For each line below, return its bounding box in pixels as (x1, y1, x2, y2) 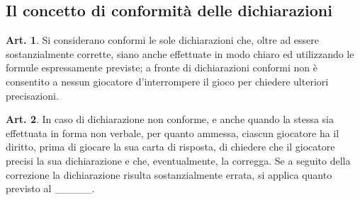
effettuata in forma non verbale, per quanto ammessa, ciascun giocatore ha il (6, 125, 339, 140)
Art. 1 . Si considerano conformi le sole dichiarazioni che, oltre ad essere (6, 33, 320, 47)
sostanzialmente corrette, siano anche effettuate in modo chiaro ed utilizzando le (6, 46, 354, 61)
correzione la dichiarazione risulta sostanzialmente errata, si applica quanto (6, 167, 332, 182)
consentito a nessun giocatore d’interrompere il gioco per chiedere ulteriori (6, 73, 329, 88)
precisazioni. (6, 88, 59, 102)
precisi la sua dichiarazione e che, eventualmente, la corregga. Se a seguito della (6, 153, 351, 167)
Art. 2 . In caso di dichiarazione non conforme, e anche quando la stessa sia (6, 112, 334, 127)
